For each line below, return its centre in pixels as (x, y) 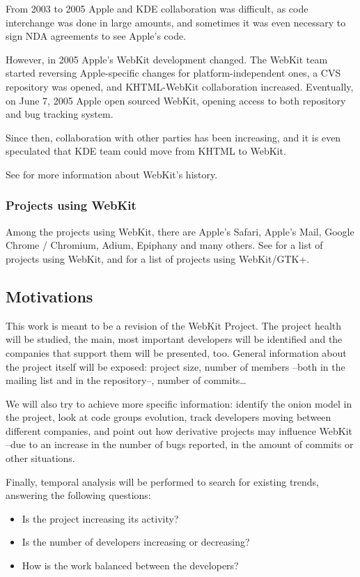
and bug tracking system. (60, 114)
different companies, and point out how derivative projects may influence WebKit (179, 430)
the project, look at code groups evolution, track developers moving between (169, 417)
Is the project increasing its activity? (100, 518)
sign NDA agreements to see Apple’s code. (96, 36)
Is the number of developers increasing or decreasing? (136, 542)
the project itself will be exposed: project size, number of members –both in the (175, 366)
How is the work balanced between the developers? (130, 566)
